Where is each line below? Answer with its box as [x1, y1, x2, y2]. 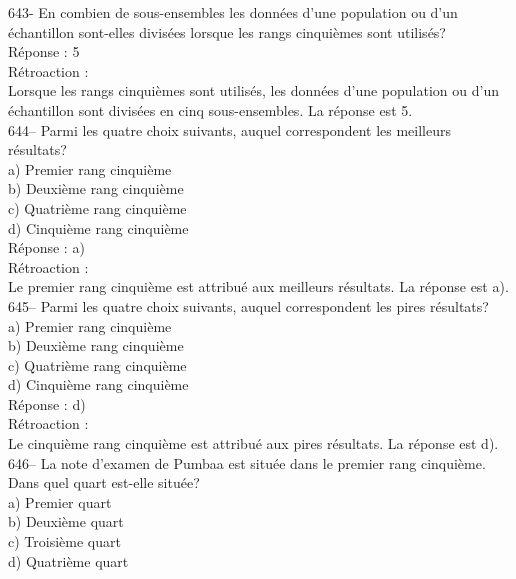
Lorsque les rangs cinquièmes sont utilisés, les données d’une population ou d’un [8, 80, 499, 101]
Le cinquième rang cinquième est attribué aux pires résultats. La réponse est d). [8, 433, 499, 454]
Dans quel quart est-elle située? [8, 472, 200, 493]
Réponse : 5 [8, 41, 80, 62]
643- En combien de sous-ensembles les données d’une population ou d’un [8, 2, 458, 22]
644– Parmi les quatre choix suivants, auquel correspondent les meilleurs [8, 119, 452, 140]
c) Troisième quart [8, 531, 121, 552]
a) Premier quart [8, 491, 112, 512]
